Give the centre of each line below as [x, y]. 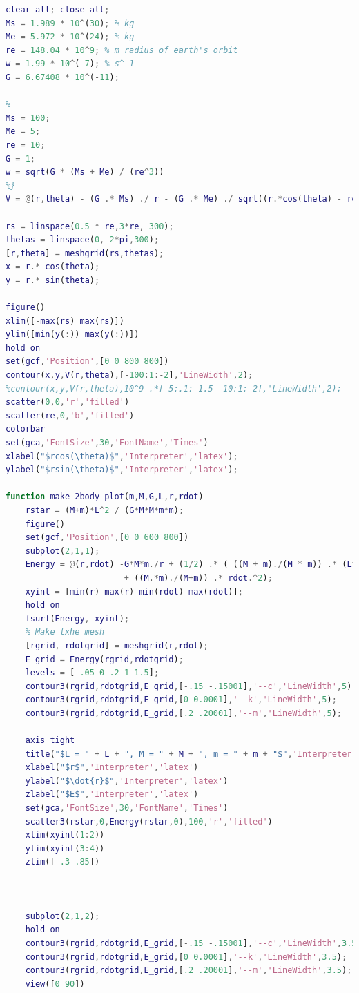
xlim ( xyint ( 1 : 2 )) [65, 835]
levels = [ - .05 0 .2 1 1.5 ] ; [92, 673]
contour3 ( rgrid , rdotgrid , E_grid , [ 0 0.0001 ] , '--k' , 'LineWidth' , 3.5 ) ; [186, 957]
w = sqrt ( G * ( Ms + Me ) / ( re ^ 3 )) [85, 172]
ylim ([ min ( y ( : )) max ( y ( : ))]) [72, 335]
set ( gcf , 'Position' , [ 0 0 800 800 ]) [87, 361]
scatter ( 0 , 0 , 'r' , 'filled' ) [68, 402]
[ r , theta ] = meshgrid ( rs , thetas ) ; [85, 253]
